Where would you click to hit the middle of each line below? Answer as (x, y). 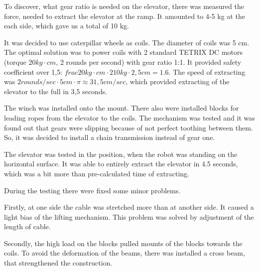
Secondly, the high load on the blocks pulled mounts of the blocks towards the (123, 243)
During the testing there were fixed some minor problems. (92, 190)
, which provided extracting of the (178, 81)
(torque (15, 62)
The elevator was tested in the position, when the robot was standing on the (121, 154)
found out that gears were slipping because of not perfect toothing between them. (129, 127)
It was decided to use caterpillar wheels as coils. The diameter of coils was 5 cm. (127, 42)
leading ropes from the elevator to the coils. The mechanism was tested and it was (129, 117)
